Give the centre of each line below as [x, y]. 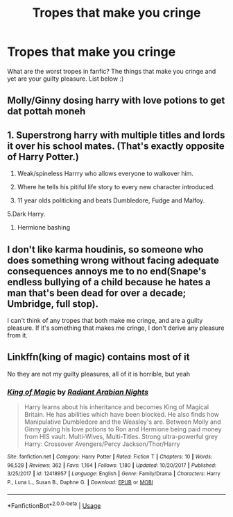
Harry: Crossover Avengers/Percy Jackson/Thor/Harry [102, 444]
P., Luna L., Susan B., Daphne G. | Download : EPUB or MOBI [80, 483]
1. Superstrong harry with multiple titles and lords [116, 135]
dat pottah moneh [46, 112]
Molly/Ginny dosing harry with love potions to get [116, 101]
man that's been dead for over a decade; [97, 293]
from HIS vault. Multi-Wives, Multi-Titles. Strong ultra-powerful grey [121, 437]
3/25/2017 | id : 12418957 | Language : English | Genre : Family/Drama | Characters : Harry [114, 474]
